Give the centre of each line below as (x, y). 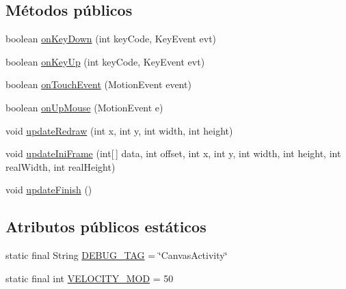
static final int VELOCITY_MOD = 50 (90, 278)
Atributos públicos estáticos (106, 226)
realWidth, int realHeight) (61, 166)
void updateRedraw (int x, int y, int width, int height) (119, 130)
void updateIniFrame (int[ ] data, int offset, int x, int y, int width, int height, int (173, 153)
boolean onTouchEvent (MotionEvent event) (98, 84)
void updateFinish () (49, 190)
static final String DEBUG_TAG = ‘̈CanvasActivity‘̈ (117, 255)
